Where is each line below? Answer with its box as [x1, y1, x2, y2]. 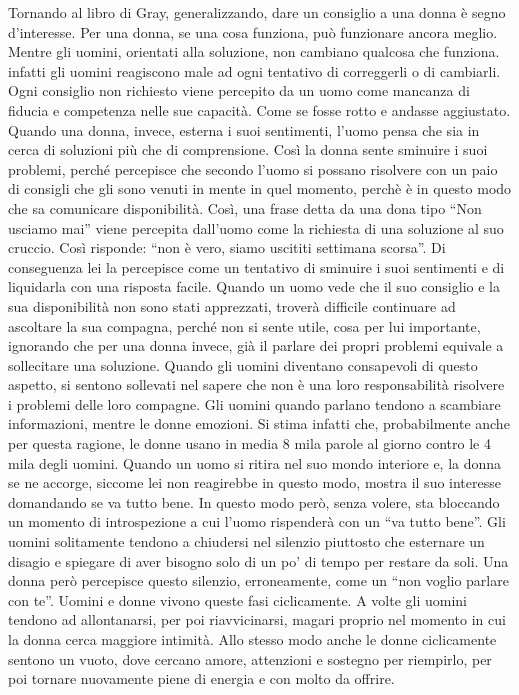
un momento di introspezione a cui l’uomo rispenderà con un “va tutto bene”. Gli [8, 511, 506, 532]
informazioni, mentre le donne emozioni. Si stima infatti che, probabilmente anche [8, 413, 510, 434]
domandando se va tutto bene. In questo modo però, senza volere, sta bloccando [8, 491, 500, 512]
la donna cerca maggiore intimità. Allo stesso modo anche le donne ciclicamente [8, 629, 497, 649]
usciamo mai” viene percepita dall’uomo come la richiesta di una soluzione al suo [8, 217, 504, 238]
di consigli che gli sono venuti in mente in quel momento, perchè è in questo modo [8, 178, 512, 199]
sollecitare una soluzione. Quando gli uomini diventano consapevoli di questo [8, 354, 478, 375]
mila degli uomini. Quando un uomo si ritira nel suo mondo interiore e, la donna [8, 452, 502, 473]
